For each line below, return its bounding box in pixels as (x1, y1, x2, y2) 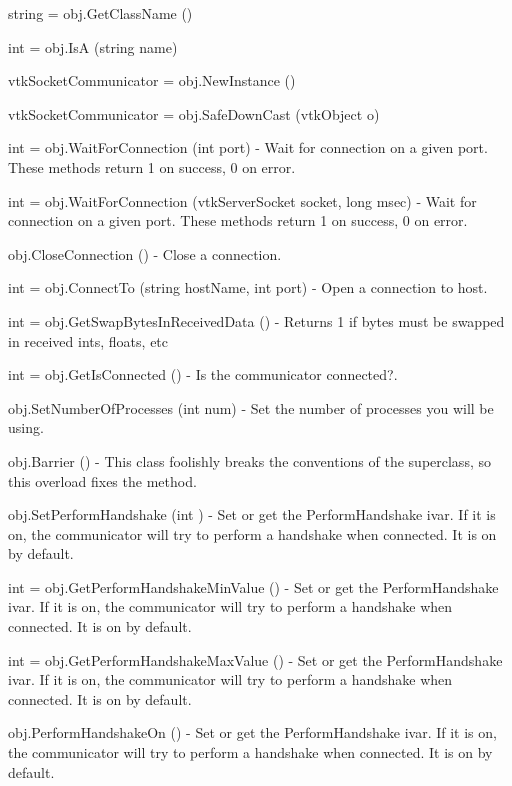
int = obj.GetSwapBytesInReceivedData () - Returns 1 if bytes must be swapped (8, 310, 505, 331)
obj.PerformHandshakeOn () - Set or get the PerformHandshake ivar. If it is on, (8, 722, 497, 743)
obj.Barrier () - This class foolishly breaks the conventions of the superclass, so (8, 450, 491, 471)
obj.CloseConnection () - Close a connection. (8, 243, 282, 264)
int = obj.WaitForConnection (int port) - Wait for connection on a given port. (8, 137, 488, 158)
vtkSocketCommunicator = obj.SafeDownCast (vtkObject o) (8, 103, 380, 124)
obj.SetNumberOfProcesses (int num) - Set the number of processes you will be (8, 397, 494, 418)
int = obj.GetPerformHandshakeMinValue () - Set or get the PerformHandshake (8, 576, 499, 597)
